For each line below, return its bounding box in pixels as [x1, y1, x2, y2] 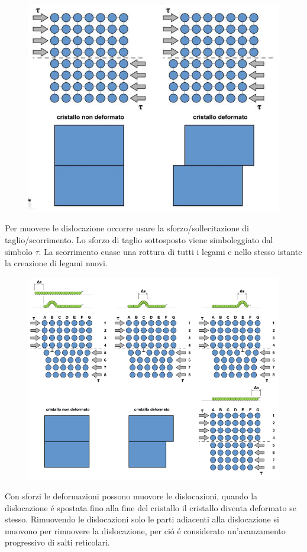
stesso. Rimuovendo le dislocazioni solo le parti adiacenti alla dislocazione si [5, 513, 279, 525]
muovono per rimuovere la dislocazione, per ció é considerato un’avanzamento [5, 524, 286, 537]
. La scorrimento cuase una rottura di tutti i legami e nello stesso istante [38, 245, 302, 257]
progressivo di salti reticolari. [5, 536, 110, 548]
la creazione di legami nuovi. [5, 257, 108, 269]
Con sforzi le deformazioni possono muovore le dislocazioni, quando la [5, 489, 258, 502]
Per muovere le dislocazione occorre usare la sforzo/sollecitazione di [5, 222, 249, 234]
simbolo [5, 245, 33, 257]
